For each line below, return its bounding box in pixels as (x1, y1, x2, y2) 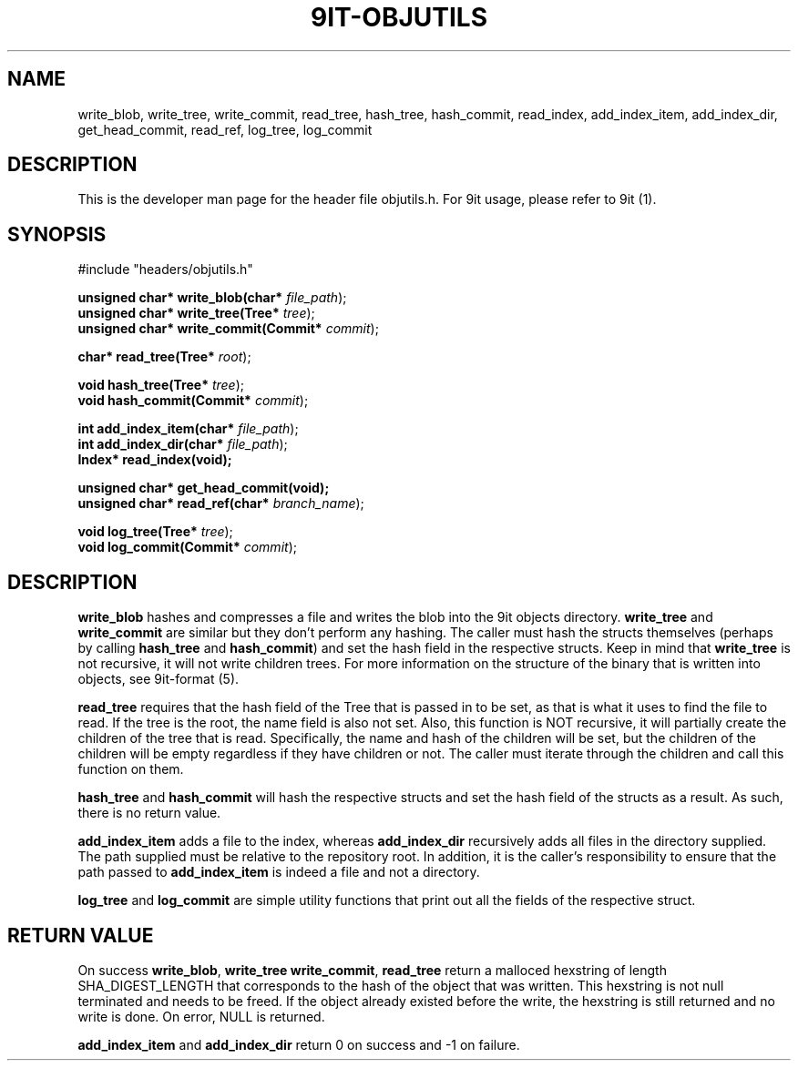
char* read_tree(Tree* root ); (77, 349, 251, 365)
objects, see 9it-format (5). (77, 671, 240, 687)
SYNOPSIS (7, 222, 107, 246)
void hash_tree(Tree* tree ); (77, 377, 245, 393)
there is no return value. (77, 805, 221, 821)
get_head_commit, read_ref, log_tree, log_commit (77, 121, 373, 137)
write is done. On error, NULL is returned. (77, 1008, 325, 1024)
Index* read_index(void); (77, 452, 232, 468)
